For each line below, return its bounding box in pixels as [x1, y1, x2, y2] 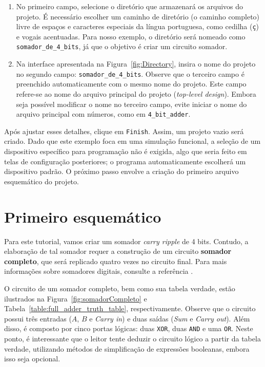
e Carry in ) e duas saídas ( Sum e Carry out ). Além [89, 313, 250, 323]
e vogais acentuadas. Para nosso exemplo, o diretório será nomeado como [16, 31, 246, 41]
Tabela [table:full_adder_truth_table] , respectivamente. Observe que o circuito [4, 303, 256, 314]
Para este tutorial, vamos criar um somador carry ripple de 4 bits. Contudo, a [4, 235, 249, 246]
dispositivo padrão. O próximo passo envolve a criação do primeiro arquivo [4, 166, 239, 177]
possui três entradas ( [4, 313, 72, 323]
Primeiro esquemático [4, 206, 161, 227]
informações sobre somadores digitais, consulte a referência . [4, 266, 193, 276]
